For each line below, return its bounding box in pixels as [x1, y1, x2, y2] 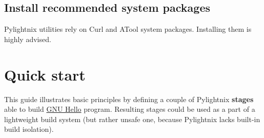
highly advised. [4, 33, 51, 44]
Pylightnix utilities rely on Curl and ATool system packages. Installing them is [4, 24, 252, 34]
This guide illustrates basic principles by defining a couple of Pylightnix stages [4, 93, 254, 104]
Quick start [4, 64, 86, 85]
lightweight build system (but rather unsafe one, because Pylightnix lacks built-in [4, 113, 260, 124]
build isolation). [4, 124, 54, 134]
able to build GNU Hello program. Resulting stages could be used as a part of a [4, 104, 255, 114]
